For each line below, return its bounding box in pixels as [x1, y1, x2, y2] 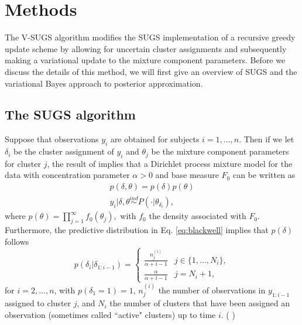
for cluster [5, 157, 41, 169]
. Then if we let [239, 133, 294, 145]
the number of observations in [158, 283, 266, 296]
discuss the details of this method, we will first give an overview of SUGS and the [5, 65, 297, 77]
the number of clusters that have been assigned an [109, 297, 290, 309]
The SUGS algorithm [5, 105, 136, 124]
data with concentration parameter [5, 169, 130, 181]
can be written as [232, 169, 296, 181]
